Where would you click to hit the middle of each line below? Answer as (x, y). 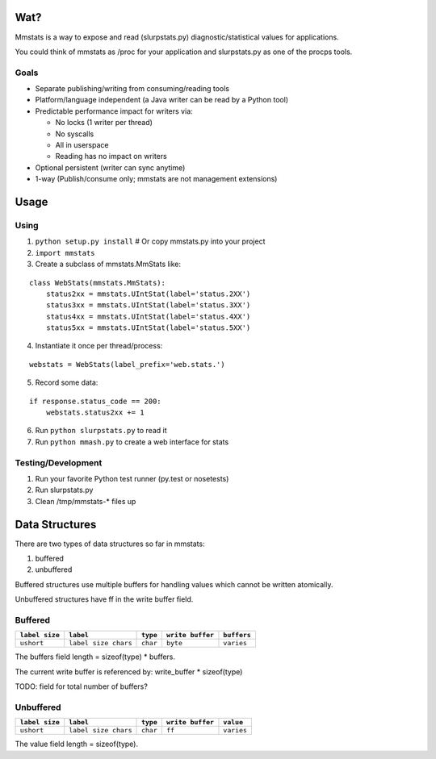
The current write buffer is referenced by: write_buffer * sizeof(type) (129, 671)
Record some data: (67, 382)
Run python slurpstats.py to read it (101, 431)
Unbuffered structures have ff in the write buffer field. (104, 599)
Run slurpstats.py (64, 490)
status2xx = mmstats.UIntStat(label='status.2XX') (148, 294)
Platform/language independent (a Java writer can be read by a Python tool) (162, 100)
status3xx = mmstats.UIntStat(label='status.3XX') (148, 305)
